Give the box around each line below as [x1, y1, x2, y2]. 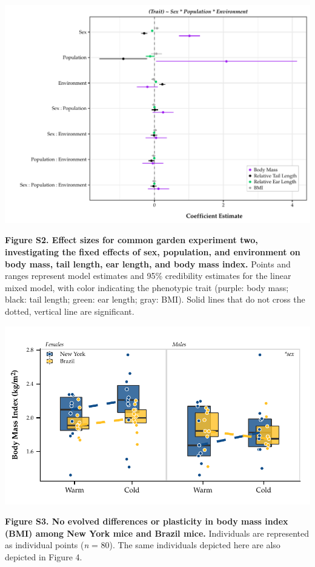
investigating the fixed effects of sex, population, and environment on [5, 245, 300, 258]
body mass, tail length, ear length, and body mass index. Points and [5, 257, 291, 270]
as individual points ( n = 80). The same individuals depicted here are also [5, 538, 280, 551]
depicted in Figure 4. [5, 550, 82, 563]
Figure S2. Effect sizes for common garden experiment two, [5, 233, 258, 246]
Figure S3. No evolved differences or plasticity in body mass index [5, 515, 288, 528]
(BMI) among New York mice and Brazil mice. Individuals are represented [5, 526, 310, 539]
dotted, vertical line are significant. [5, 304, 134, 317]
